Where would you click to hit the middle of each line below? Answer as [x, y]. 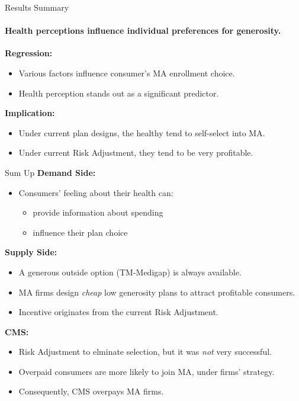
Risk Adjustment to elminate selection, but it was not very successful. [145, 352]
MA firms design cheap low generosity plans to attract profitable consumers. [157, 292]
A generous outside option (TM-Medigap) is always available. [130, 272]
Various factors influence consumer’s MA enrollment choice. [127, 73]
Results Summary [37, 7]
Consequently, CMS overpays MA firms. [91, 391]
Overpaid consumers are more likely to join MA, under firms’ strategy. [147, 371]
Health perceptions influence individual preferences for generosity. [143, 31]
